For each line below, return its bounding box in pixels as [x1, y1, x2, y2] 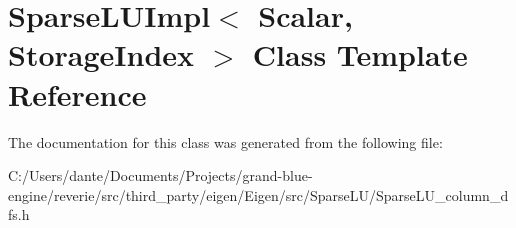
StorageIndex [8, 34, 195, 75]
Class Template [252, 34, 468, 75]
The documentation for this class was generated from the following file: [8, 131, 443, 152]
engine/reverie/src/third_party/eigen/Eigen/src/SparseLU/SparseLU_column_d [8, 184, 509, 205]
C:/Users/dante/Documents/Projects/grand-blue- [8, 165, 313, 186]
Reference [8, 73, 147, 114]
